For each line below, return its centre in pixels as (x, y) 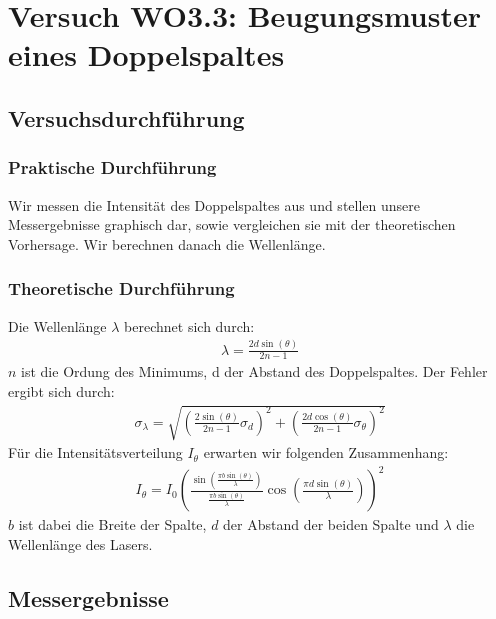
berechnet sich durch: (189, 325)
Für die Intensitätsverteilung (95, 452)
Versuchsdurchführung (126, 117)
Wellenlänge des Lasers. (80, 543)
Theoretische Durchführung (121, 288)
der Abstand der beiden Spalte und (331, 524)
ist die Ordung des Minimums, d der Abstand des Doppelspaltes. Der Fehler (254, 371)
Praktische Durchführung (112, 167)
